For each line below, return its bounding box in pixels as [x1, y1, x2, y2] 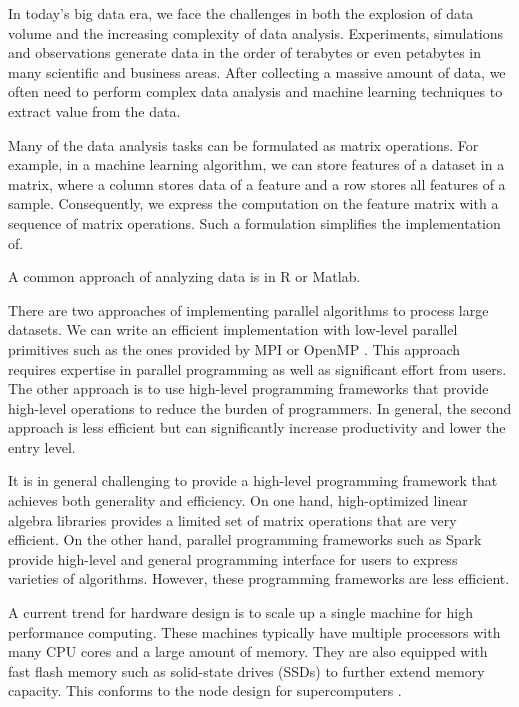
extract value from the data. [8, 100, 181, 121]
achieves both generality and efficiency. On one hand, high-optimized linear [8, 490, 468, 511]
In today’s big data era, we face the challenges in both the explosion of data [8, 3, 474, 23]
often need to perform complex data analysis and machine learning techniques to [8, 81, 503, 102]
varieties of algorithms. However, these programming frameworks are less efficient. [8, 568, 510, 589]
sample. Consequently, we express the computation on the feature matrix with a [8, 193, 499, 214]
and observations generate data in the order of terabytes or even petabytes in [8, 42, 482, 63]
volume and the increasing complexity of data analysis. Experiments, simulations [8, 22, 504, 43]
